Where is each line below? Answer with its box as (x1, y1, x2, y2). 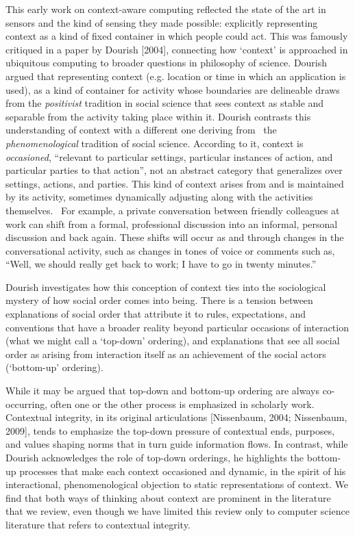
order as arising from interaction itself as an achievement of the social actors (5, 346, 326, 361)
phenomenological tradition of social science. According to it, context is (5, 136, 304, 150)
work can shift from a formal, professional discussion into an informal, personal (5, 216, 338, 231)
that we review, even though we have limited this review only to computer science (5, 504, 350, 518)
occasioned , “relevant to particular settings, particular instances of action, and (5, 149, 333, 164)
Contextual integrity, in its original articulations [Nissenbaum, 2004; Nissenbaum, (5, 410, 347, 424)
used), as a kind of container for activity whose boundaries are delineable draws (5, 82, 340, 97)
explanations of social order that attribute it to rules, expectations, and (5, 307, 306, 321)
